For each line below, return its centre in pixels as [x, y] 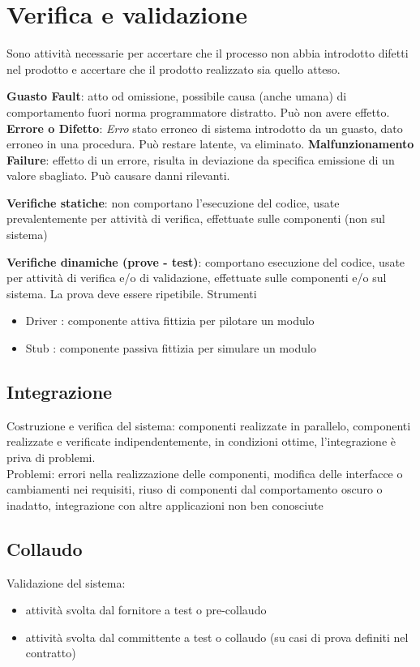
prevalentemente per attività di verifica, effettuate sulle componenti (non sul [196, 218]
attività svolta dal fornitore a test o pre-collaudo [146, 610]
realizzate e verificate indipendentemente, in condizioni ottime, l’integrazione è [201, 441]
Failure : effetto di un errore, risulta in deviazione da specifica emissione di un [201, 159]
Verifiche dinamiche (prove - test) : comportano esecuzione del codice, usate [206, 261]
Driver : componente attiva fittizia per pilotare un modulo [170, 321]
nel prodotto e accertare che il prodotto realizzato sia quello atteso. [174, 68]
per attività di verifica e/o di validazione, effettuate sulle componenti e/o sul [197, 278]
